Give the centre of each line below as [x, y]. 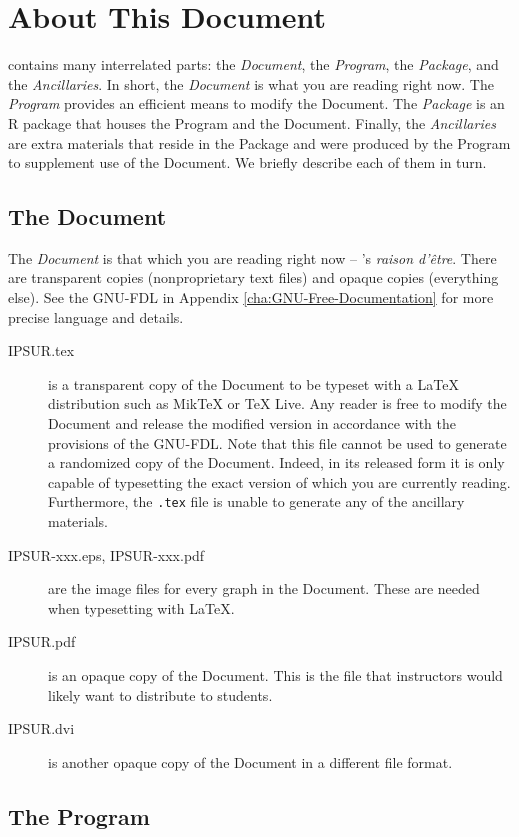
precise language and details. [96, 316]
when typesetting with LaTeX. [141, 607]
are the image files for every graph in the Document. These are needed [264, 588]
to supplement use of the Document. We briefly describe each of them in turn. [247, 162]
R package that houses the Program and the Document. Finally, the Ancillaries [252, 122]
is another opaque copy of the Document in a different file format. [250, 761]
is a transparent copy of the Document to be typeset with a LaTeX [253, 383]
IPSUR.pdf [42, 641]
